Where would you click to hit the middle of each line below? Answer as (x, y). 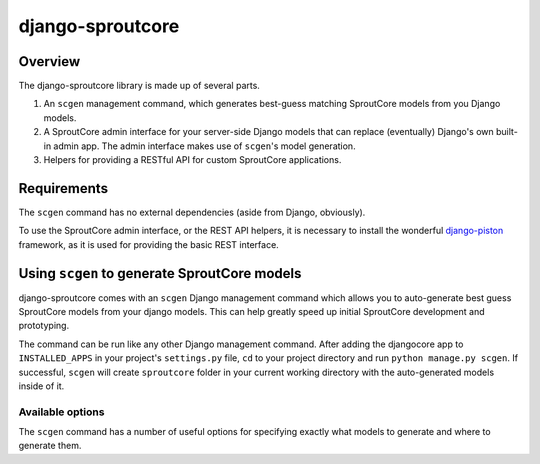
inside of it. (41, 386)
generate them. (50, 446)
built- (507, 132)
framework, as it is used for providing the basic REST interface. (148, 244)
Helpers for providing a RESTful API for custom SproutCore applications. (192, 160)
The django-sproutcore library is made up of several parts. (139, 86)
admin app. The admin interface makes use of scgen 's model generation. (204, 146)
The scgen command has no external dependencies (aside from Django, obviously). (192, 212)
